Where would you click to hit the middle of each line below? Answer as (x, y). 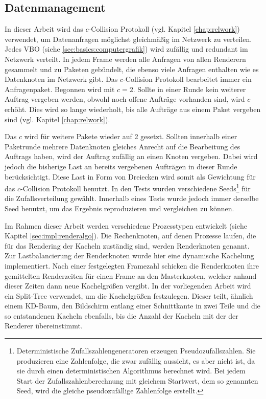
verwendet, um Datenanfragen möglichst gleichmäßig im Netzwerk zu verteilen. (128, 39)
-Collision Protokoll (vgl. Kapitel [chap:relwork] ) (164, 29)
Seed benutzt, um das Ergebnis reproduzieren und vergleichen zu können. (119, 208)
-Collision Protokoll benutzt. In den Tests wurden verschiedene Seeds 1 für (136, 187)
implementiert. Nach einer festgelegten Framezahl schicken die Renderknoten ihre (132, 265)
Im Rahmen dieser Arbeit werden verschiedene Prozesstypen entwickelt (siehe (126, 225)
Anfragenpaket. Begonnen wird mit (60, 89)
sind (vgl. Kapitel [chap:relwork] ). (57, 119)
